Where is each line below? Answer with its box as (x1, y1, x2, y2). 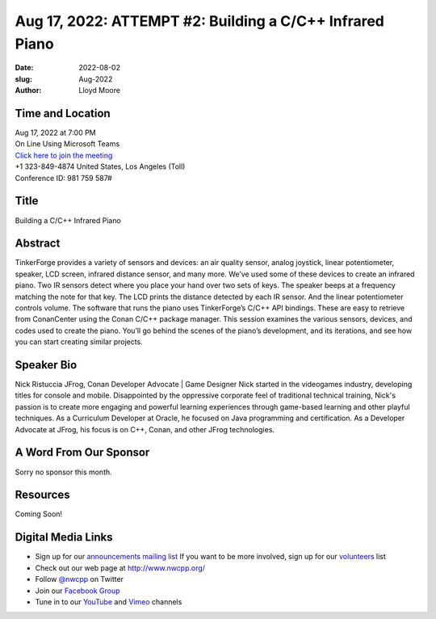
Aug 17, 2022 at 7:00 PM (15, 128, 96, 137)
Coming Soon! (15, 509, 63, 519)
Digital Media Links (15, 530, 113, 545)
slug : (15, 74, 32, 84)
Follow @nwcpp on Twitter (35, 575, 124, 584)
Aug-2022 (78, 74, 113, 84)
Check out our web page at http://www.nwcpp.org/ (35, 562, 206, 573)
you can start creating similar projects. (15, 337, 143, 347)
